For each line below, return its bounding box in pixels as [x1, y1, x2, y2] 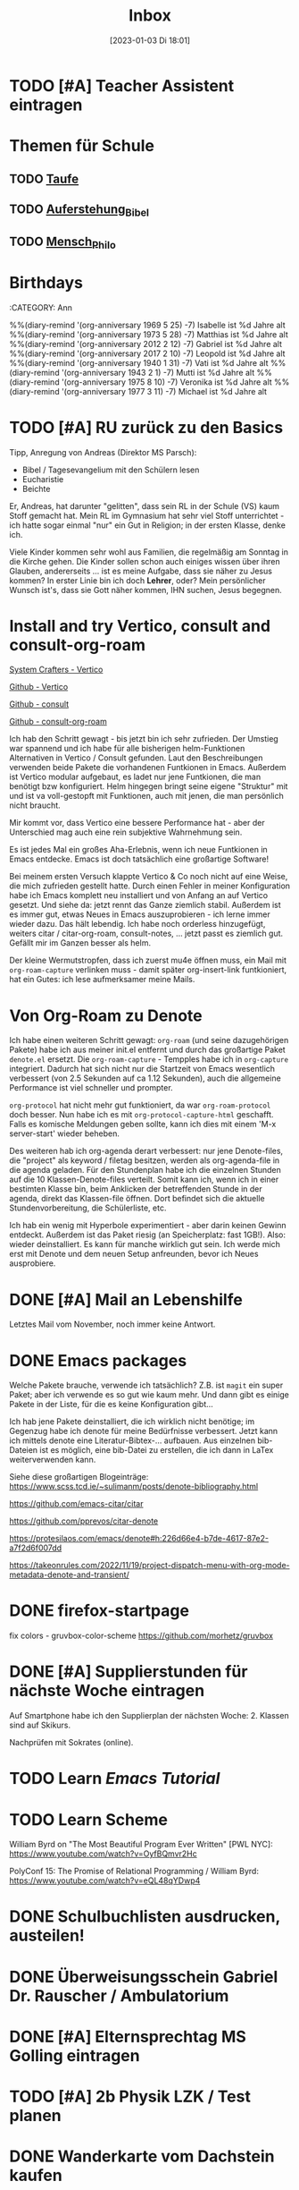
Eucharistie [21, 473, 64, 484]
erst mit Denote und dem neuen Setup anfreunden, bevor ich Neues [9, 1249, 259, 1260]
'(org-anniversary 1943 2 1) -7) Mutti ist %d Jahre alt [61, 367, 255, 378]
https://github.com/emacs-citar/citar [9, 1498, 144, 1509]
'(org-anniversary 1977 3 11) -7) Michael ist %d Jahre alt [61, 386, 268, 396]
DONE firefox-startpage [9, 1600, 190, 1621]
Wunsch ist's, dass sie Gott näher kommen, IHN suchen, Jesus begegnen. [9, 584, 283, 595]
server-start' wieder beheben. [9, 1128, 120, 1139]
